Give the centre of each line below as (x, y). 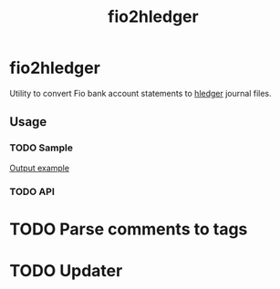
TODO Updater (66, 270)
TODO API (32, 191)
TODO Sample (41, 148)
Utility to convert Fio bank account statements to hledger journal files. (140, 93)
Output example (40, 168)
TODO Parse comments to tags (129, 229)
